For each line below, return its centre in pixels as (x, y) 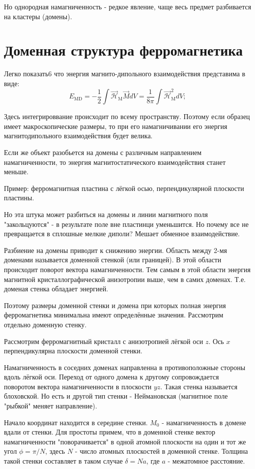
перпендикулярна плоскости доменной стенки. (73, 351)
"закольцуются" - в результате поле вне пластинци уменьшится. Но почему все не (126, 224)
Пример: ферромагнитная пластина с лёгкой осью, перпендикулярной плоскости (124, 188)
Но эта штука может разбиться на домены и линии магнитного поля (106, 214)
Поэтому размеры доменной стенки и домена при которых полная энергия (115, 305)
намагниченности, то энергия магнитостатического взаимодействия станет (115, 162)
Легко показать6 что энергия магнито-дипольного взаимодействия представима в (125, 74)
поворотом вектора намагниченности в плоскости (78, 386)
